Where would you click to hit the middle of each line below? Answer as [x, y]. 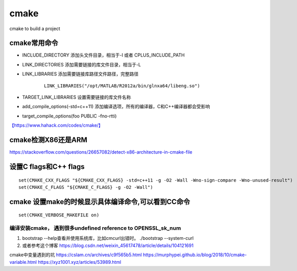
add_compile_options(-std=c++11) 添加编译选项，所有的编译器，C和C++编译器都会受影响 [116, 107]
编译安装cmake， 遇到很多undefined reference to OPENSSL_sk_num [95, 228]
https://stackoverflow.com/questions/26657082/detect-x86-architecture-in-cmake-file [101, 152]
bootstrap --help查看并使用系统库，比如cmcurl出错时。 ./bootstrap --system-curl [108, 238]
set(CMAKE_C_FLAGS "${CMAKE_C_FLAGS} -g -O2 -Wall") [86, 187]
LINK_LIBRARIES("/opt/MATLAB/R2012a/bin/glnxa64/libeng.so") [122, 86]
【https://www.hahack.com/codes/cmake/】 [56, 126]
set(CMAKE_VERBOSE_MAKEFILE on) [59, 215]
